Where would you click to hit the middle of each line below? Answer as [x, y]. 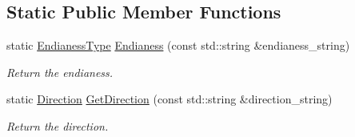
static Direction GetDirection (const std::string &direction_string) [170, 99]
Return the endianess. [60, 72]
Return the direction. [58, 125]
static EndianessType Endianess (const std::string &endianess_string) [178, 45]
